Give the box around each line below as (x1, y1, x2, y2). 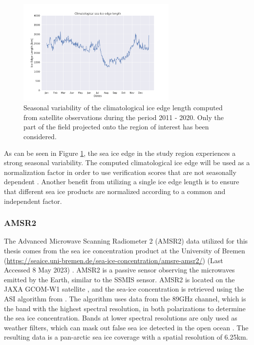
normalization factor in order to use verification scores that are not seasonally (4, 167, 236, 177)
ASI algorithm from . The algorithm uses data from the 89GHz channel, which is (4, 293, 246, 303)
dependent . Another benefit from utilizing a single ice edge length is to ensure (4, 176, 239, 187)
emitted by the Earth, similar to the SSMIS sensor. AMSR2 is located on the (4, 274, 235, 284)
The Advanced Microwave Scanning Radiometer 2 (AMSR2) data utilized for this (4, 236, 248, 246)
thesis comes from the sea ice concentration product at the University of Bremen (4, 246, 245, 255)
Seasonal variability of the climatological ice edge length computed (23, 102, 223, 113)
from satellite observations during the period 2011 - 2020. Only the (23, 112, 224, 122)
